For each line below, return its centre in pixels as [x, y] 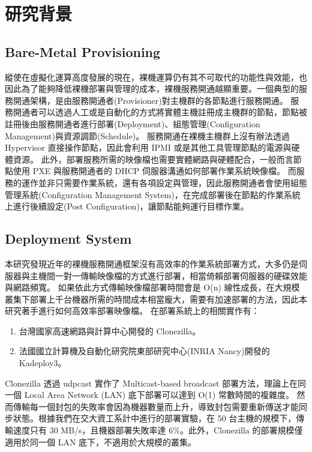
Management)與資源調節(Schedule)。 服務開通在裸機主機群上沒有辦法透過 [147, 135]
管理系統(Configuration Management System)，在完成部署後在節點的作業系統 [153, 194]
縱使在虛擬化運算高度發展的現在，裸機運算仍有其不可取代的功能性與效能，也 [156, 77]
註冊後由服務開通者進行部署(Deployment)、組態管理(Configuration [133, 123]
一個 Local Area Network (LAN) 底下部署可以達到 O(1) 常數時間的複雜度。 [149, 395]
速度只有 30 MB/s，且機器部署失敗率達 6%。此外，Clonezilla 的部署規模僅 [158, 430]
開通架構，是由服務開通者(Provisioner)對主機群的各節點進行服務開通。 [150, 100]
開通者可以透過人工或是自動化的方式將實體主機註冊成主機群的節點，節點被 [160, 112]
